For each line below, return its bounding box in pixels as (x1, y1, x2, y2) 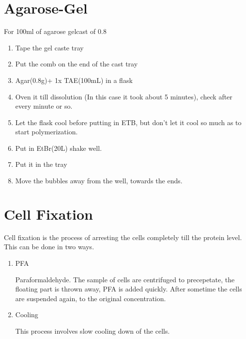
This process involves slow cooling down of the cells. (15, 325, 170, 336)
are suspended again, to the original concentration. (15, 293, 166, 303)
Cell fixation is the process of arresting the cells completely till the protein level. (4, 232, 242, 242)
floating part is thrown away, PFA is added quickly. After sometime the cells (15, 284, 242, 294)
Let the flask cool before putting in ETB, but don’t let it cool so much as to (15, 117, 242, 127)
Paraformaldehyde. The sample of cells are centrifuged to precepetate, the (15, 274, 235, 284)
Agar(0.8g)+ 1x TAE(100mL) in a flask (15, 75, 133, 85)
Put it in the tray (15, 159, 67, 169)
